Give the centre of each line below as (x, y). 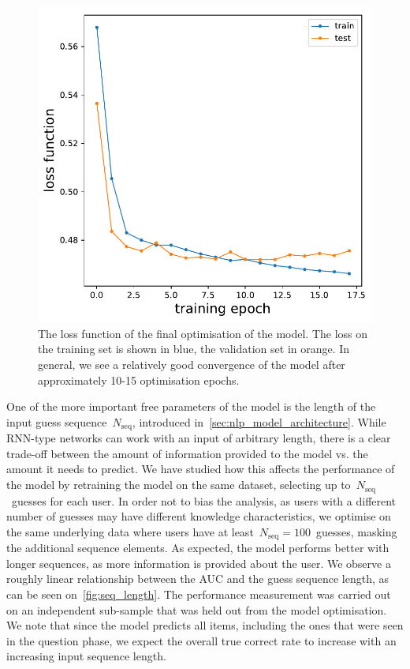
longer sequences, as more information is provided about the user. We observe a (199, 563)
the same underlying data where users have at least (130, 531)
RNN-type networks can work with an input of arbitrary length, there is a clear (199, 438)
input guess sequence (57, 421)
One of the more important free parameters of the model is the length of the (191, 406)
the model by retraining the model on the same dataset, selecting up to (179, 485)
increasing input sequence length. (86, 656)
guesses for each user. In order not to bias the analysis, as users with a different (204, 500)
